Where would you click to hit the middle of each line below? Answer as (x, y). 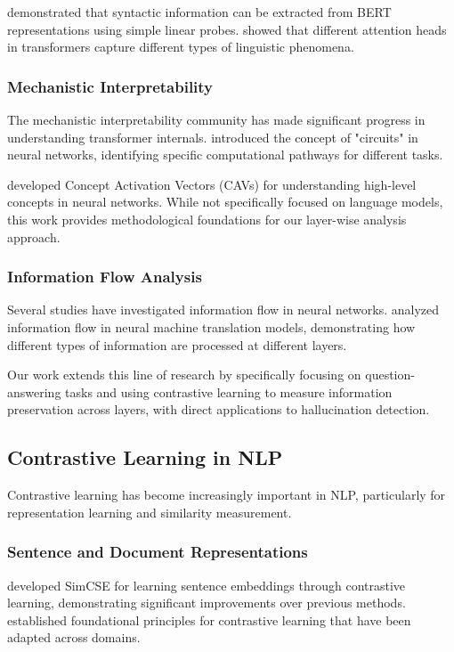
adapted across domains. (74, 637)
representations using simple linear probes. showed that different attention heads (227, 29)
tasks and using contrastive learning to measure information (229, 391)
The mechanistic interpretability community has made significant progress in (216, 119)
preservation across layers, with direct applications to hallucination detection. (219, 409)
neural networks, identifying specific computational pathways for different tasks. (225, 155)
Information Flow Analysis (105, 277)
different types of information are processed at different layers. (177, 344)
